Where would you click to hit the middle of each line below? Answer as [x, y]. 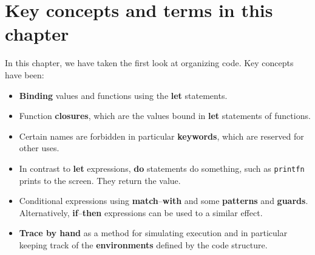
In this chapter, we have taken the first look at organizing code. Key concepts [149, 63]
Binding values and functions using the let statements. [123, 95]
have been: [25, 74]
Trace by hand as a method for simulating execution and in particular [153, 233]
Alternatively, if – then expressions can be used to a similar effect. [141, 212]
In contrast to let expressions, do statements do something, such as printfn [162, 168]
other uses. [39, 148]
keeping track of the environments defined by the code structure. [143, 244]
